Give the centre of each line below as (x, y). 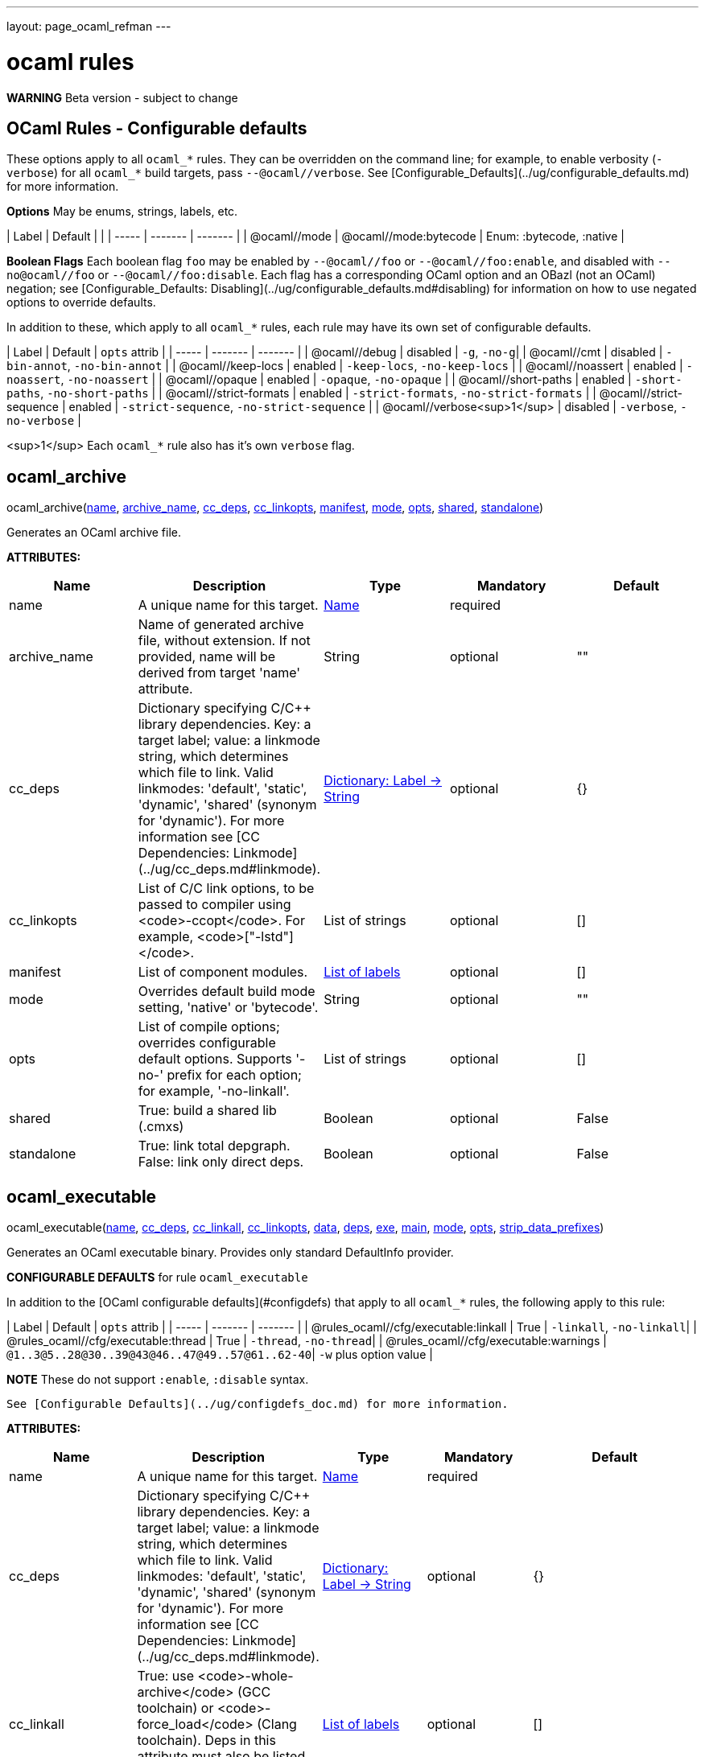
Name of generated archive (221, 625)
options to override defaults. (81, 302)
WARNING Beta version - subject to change (122, 97)
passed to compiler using (214, 905)
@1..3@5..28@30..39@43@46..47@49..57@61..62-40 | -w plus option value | (220, 1355)
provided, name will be (207, 657)
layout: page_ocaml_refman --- (89, 26)
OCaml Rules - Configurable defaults (157, 128)
